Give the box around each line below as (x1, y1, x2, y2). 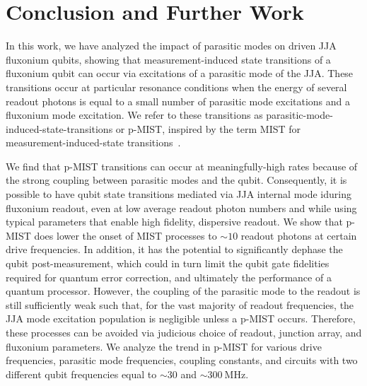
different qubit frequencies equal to (6, 366, 157, 381)
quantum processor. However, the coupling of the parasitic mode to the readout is (6, 283, 361, 298)
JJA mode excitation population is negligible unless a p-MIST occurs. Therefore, (6, 311, 356, 326)
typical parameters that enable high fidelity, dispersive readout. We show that (6, 214, 343, 229)
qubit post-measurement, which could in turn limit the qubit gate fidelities (6, 256, 330, 271)
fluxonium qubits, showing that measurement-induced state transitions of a (6, 52, 331, 66)
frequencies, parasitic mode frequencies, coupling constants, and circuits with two (6, 353, 358, 368)
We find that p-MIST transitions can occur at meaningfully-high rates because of (6, 158, 358, 173)
